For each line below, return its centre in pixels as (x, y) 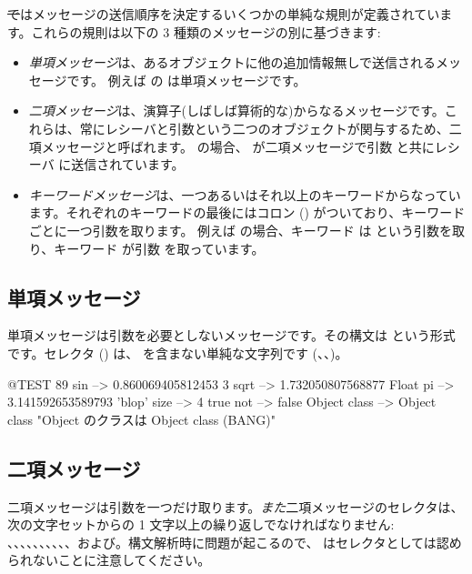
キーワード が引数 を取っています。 (159, 248)
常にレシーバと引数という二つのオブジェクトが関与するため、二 (271, 128)
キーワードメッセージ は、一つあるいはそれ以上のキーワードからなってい (245, 194)
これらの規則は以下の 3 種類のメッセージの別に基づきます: (206, 31)
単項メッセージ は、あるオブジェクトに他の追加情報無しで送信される (232, 62)
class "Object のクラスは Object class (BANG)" (142, 419)
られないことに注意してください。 (109, 560)
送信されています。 (128, 164)
